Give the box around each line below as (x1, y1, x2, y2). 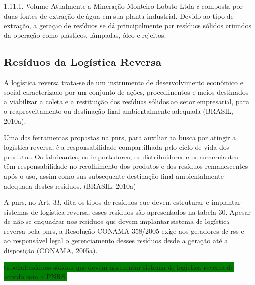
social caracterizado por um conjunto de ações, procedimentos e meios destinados (4, 87, 249, 97)
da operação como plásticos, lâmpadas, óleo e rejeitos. (4, 30, 166, 40)
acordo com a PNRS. (4, 271, 67, 282)
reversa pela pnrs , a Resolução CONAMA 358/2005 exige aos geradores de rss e (4, 225, 244, 236)
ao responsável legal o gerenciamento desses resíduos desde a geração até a (4, 235, 228, 246)
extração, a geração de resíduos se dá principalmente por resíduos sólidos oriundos (4, 20, 251, 31)
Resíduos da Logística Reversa (4, 54, 162, 69)
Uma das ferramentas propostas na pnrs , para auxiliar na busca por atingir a (4, 132, 236, 142)
